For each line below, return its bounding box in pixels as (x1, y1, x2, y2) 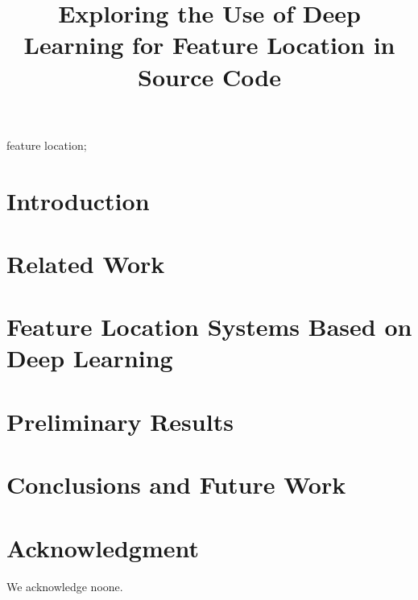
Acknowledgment (6, 531, 199, 564)
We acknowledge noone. (6, 577, 123, 594)
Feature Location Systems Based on (6, 310, 412, 343)
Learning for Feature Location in (23, 28, 395, 61)
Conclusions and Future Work (6, 468, 346, 501)
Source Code (138, 60, 281, 93)
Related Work (6, 246, 165, 279)
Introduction (6, 184, 150, 217)
